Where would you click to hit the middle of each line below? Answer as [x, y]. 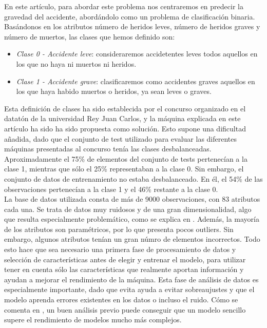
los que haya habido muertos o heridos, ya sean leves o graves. [114, 91]
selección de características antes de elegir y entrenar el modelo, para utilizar [125, 259]
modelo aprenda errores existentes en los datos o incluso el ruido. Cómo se [121, 300]
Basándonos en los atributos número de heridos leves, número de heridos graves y [132, 26]
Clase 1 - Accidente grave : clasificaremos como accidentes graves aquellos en [136, 81]
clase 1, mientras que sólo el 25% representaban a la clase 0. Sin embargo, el [124, 169]
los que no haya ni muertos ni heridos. [76, 63]
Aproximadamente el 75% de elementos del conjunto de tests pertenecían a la [126, 158]
